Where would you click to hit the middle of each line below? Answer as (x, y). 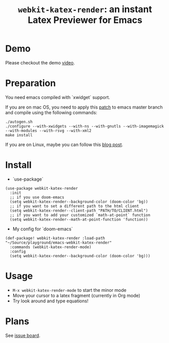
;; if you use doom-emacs (37, 197)
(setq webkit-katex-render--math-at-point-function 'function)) (79, 219)
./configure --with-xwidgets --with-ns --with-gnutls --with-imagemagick (85, 126)
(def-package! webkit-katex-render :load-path (55, 238)
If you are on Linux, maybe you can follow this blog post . (64, 144)
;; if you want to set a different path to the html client (74, 206)
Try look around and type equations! (50, 301)
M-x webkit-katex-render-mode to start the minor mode (69, 290)
